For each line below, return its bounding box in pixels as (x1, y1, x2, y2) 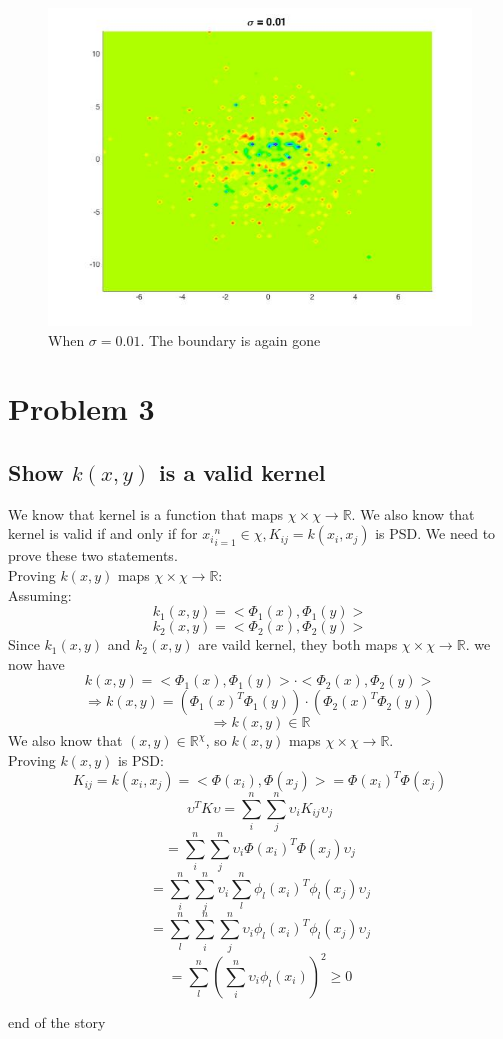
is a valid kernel (159, 456, 326, 487)
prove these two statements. (8, 545, 178, 566)
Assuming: (8, 584, 72, 605)
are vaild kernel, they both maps (198, 634, 398, 655)
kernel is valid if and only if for (8, 523, 198, 544)
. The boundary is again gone (140, 329, 321, 350)
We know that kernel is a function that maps (8, 503, 284, 524)
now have (8, 653, 65, 674)
